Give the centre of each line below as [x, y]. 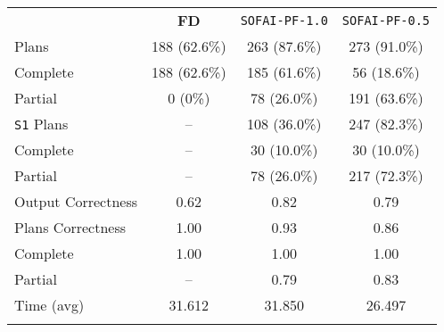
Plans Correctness [70, 227]
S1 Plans [41, 124]
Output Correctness [76, 201]
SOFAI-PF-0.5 [386, 20]
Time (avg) [49, 305]
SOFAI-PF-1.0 [284, 20]
